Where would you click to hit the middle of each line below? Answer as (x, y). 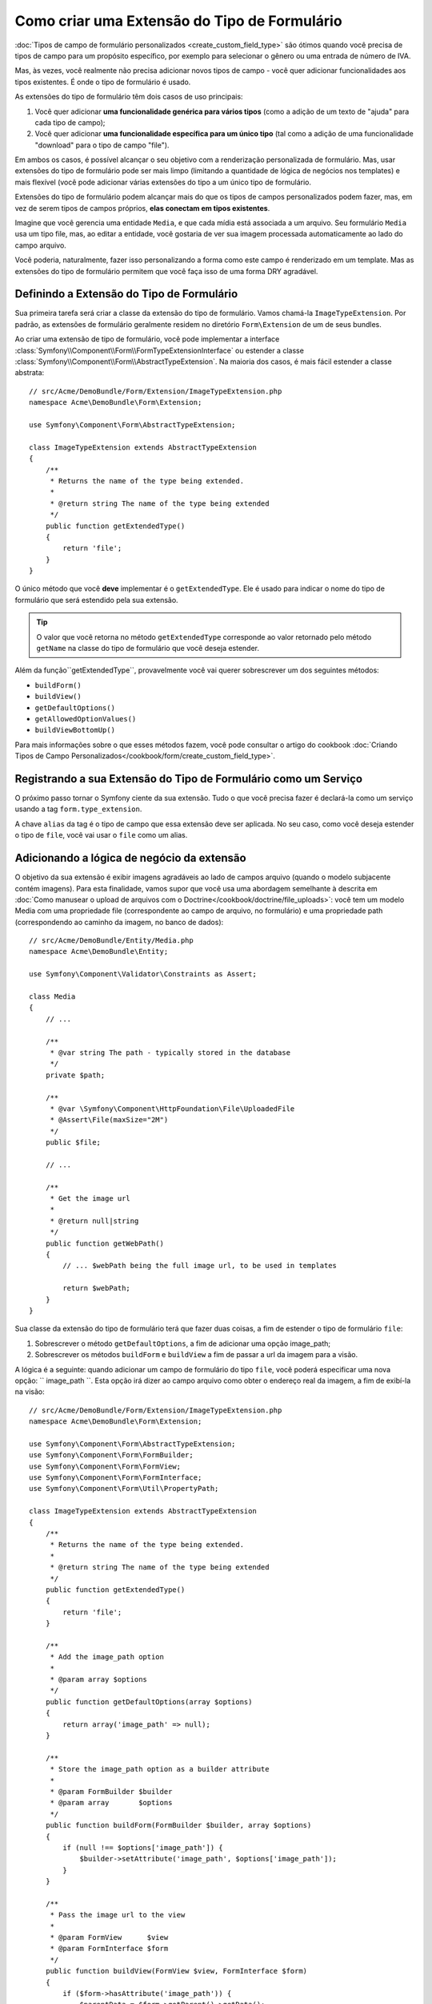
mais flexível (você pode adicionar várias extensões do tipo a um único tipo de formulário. (163, 182)
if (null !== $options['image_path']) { (143, 1847)
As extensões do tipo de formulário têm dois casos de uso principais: (129, 97)
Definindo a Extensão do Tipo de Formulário (126, 294)
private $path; (75, 1075)
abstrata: (30, 373)
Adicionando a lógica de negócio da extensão (131, 858)
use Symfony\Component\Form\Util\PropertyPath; (124, 1489)
